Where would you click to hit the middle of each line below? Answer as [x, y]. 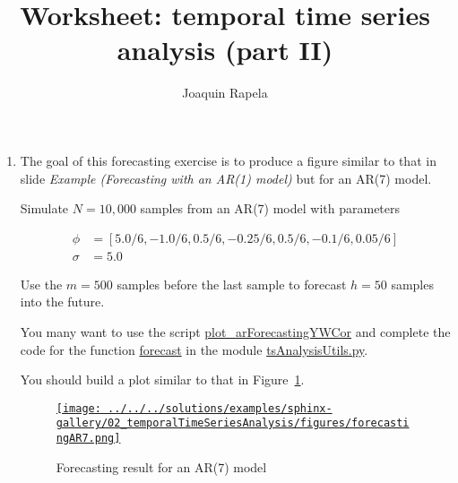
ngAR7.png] [88, 439]
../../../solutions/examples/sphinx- [220, 408]
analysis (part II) [225, 50]
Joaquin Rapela [225, 93]
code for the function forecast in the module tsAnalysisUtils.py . [194, 349]
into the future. [62, 302]
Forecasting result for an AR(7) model [161, 466]
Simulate [44, 208]
